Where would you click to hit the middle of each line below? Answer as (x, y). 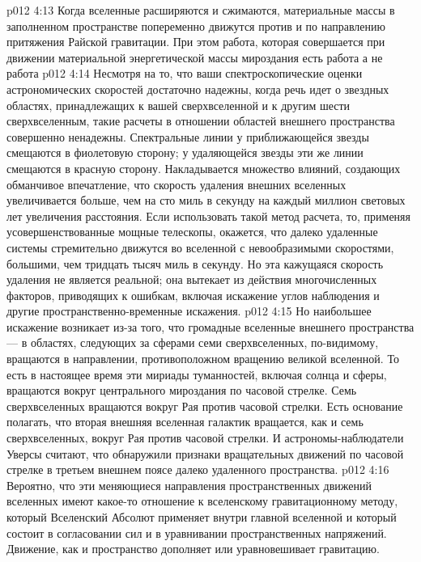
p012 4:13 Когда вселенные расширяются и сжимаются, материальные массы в (201, 10)
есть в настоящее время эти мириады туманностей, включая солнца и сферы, (197, 374)
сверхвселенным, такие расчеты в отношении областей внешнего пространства (201, 121)
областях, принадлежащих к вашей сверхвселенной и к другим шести (179, 105)
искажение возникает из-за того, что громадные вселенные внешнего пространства (210, 326)
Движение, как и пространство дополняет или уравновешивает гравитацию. (193, 549)
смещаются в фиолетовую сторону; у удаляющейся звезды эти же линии (185, 152)
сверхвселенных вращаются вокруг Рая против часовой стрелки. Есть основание (205, 406)
